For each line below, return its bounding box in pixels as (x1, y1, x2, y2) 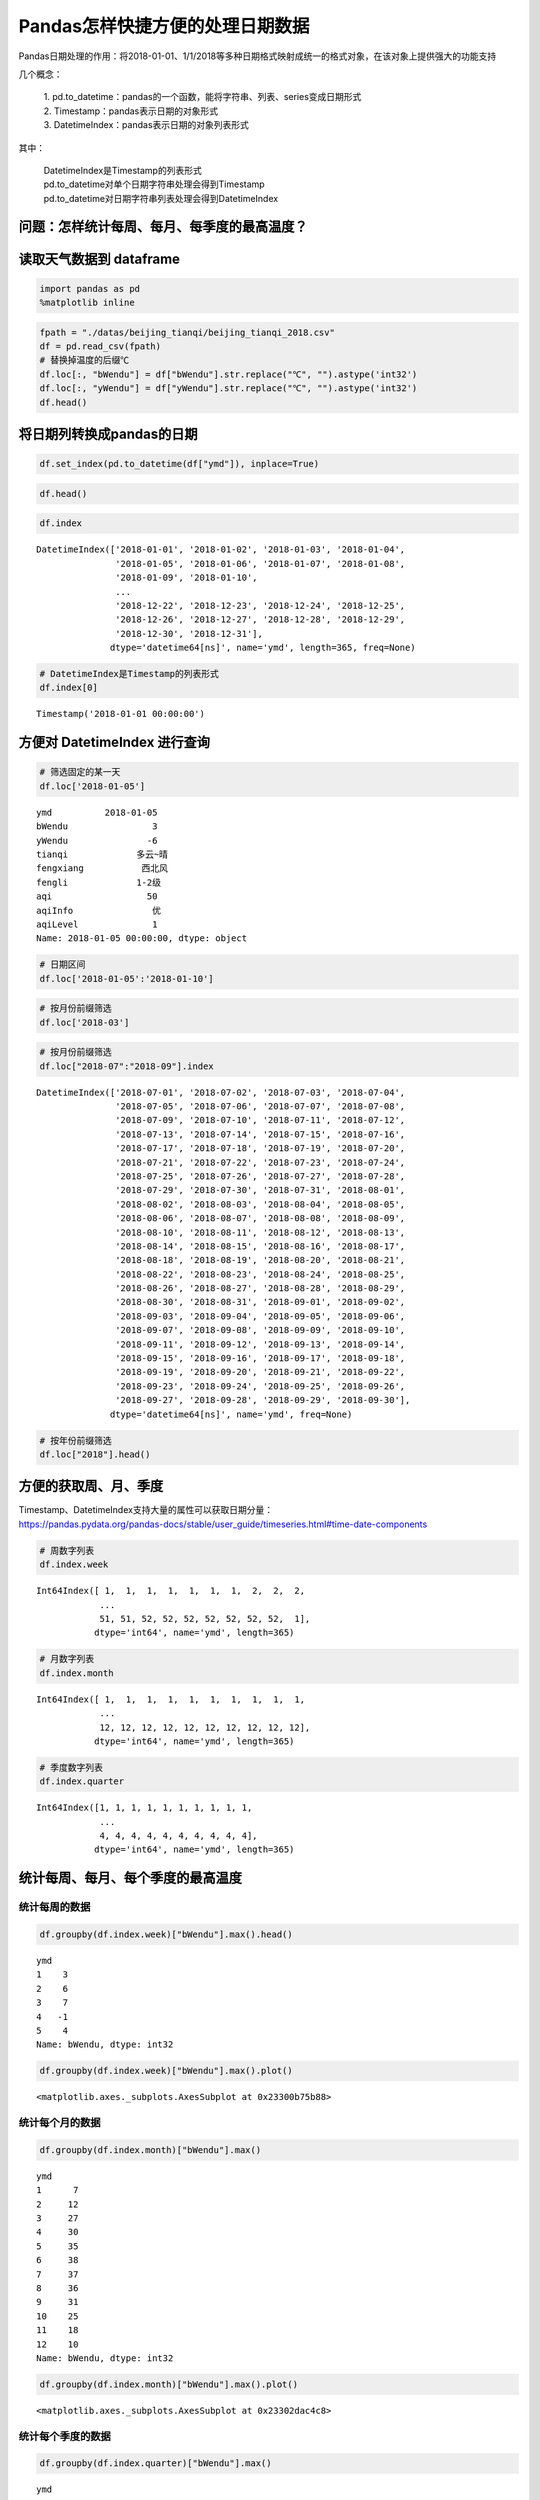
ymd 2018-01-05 (36, 806, 158, 818)
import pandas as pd (39, 283, 140, 294)
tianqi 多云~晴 (36, 848, 169, 860)
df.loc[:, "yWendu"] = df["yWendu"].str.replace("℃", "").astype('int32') (39, 383, 418, 394)
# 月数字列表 (39, 1653, 95, 1665)
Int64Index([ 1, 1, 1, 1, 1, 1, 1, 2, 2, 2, (36, 1585, 305, 1597)
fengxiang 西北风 (36, 863, 169, 874)
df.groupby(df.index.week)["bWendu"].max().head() (39, 1929, 294, 1940)
